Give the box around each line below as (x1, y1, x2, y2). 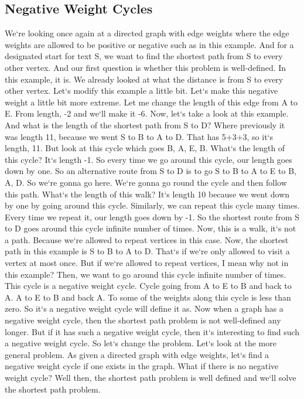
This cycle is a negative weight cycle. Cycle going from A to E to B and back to (5, 279, 292, 292)
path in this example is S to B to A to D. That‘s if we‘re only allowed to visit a (5, 245, 290, 257)
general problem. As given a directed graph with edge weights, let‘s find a (5, 348, 269, 360)
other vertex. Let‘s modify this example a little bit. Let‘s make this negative (5, 84, 278, 97)
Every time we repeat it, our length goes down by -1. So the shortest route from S (5, 210, 300, 223)
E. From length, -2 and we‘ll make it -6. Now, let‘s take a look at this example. (5, 107, 289, 120)
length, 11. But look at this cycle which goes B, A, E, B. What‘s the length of (5, 142, 285, 154)
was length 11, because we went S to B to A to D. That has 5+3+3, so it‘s (5, 130, 274, 142)
